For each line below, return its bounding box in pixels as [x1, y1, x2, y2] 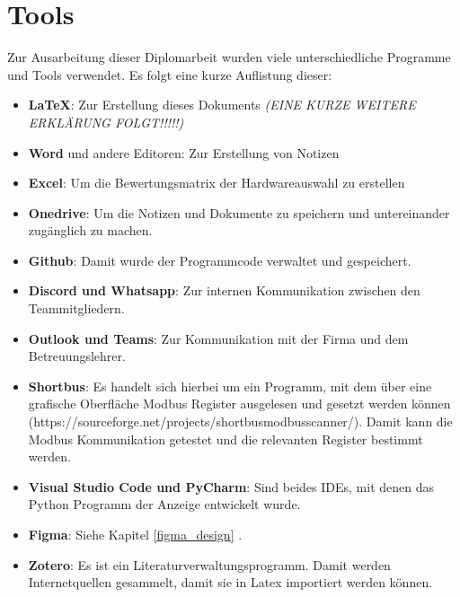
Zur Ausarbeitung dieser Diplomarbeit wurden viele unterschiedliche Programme [7, 48, 451, 66]
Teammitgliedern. [28, 299, 125, 318]
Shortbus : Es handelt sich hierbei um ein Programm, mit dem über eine [28, 376, 432, 395]
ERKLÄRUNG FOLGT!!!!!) [28, 112, 184, 131]
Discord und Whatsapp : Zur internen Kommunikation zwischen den [28, 281, 420, 300]
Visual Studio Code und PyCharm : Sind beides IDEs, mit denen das [28, 477, 435, 496]
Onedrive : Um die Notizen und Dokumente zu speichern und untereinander [28, 203, 450, 222]
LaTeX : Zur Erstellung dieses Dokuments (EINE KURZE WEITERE [28, 95, 416, 114]
